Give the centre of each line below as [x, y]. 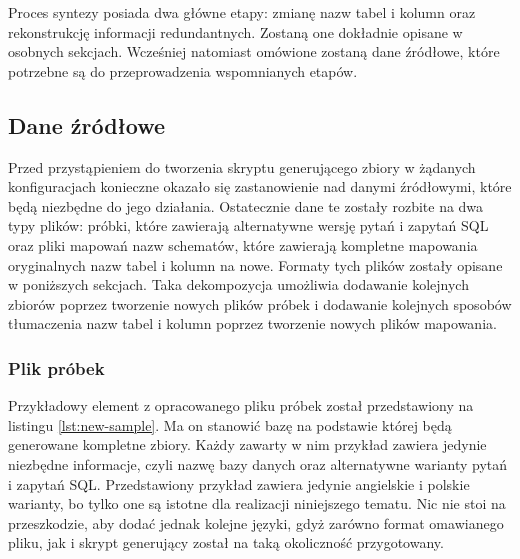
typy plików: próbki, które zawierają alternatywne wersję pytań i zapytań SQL [248, 225]
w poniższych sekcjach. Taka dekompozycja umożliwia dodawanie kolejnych [238, 284]
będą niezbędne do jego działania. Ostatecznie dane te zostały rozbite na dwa [246, 205]
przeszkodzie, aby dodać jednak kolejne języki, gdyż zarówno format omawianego [256, 522]
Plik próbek [56, 367]
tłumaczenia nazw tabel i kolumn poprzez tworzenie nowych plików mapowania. [252, 323]
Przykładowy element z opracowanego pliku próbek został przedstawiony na [241, 405]
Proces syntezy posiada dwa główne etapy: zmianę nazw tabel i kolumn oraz [242, 12]
